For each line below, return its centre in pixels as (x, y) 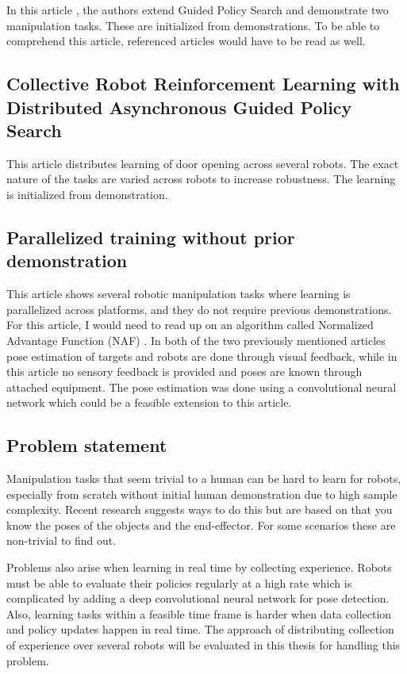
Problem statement (87, 445)
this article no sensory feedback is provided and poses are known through (184, 371)
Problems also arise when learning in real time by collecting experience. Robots (199, 567)
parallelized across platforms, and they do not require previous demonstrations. (199, 309)
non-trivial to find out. (61, 540)
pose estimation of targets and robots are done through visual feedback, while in (202, 356)
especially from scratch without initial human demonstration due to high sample (202, 494)
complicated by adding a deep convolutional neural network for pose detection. (198, 598)
